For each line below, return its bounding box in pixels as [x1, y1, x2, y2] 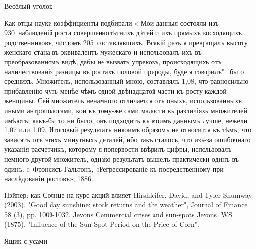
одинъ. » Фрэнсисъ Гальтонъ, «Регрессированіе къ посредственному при [4, 163, 224, 174]
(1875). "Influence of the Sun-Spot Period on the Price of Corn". [4, 219, 199, 229]
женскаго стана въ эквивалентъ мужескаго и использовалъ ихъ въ [4, 47, 202, 57]
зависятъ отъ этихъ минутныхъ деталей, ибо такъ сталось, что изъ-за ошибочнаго [4, 134, 251, 144]
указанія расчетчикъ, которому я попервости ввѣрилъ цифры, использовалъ [4, 144, 232, 154]
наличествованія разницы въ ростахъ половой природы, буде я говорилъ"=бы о [4, 66, 244, 76]
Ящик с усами [4, 236, 47, 246]
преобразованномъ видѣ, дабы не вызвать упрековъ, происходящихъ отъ [4, 56, 222, 66]
